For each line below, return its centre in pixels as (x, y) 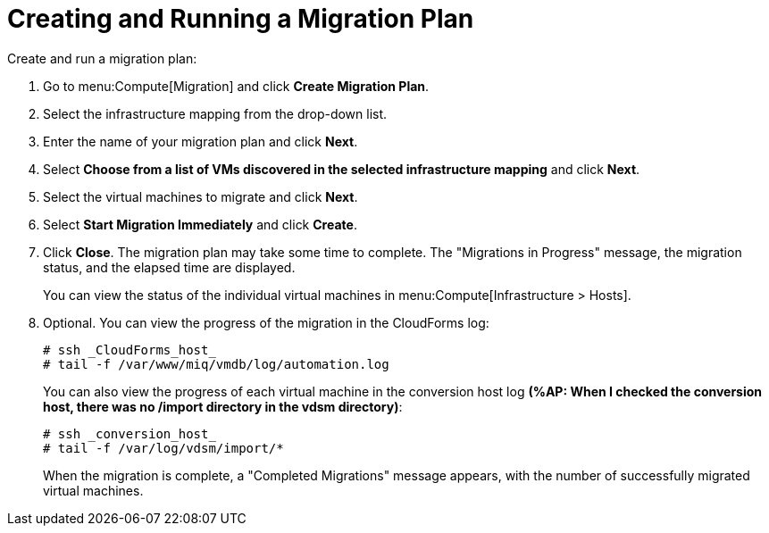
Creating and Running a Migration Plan (241, 19)
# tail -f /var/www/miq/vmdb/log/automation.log (216, 364)
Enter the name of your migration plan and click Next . (201, 141)
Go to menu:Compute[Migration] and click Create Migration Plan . (236, 86)
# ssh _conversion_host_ (130, 433)
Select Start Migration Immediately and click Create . (200, 224)
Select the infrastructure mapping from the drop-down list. (215, 113)
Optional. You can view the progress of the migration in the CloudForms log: (266, 322)
